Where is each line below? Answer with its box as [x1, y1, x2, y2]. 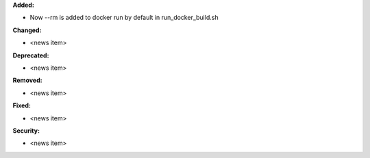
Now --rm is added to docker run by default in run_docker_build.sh [29, 14, 219, 22]
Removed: [12, 76, 42, 85]
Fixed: [12, 101, 31, 109]
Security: [12, 127, 40, 135]
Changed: [12, 26, 42, 34]
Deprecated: [12, 51, 49, 60]
